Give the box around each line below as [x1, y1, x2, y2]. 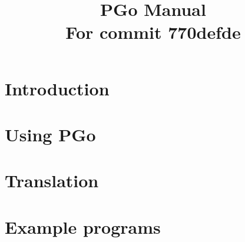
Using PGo [5, 122, 96, 146]
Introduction [5, 76, 110, 100]
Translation [5, 168, 99, 193]
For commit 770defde [65, 20, 241, 44]
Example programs [5, 214, 161, 238]
